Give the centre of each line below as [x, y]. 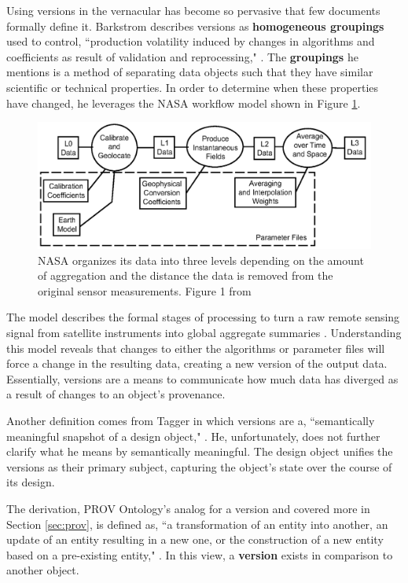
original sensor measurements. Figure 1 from [145, 290]
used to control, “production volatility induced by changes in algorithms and [191, 41]
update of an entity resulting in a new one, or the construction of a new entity [195, 539]
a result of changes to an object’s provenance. [116, 394]
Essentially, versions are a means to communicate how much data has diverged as [202, 378]
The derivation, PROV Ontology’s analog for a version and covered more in [188, 508]
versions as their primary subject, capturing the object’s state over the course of [199, 466]
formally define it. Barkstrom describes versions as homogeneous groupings [195, 26]
